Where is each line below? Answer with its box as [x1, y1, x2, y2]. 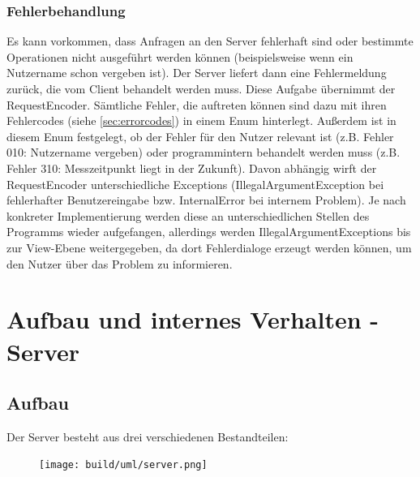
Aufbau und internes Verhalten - [6, 303, 379, 336]
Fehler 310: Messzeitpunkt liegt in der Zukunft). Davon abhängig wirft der [6, 159, 377, 176]
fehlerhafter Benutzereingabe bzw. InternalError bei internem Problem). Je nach [6, 191, 406, 208]
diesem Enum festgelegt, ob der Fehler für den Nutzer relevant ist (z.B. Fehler [6, 127, 394, 144]
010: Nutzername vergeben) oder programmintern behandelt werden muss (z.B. [6, 144, 401, 161]
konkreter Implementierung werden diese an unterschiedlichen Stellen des [6, 207, 370, 224]
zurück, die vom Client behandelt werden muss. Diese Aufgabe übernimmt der [6, 80, 396, 97]
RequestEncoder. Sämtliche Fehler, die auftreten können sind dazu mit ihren [6, 96, 387, 113]
